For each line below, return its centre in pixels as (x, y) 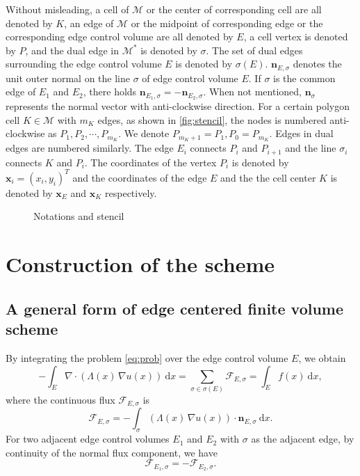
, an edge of (89, 23)
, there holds (110, 92)
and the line (311, 148)
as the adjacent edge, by (303, 439)
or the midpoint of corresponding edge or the (227, 23)
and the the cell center (268, 177)
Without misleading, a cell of (67, 9)
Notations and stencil (79, 216)
